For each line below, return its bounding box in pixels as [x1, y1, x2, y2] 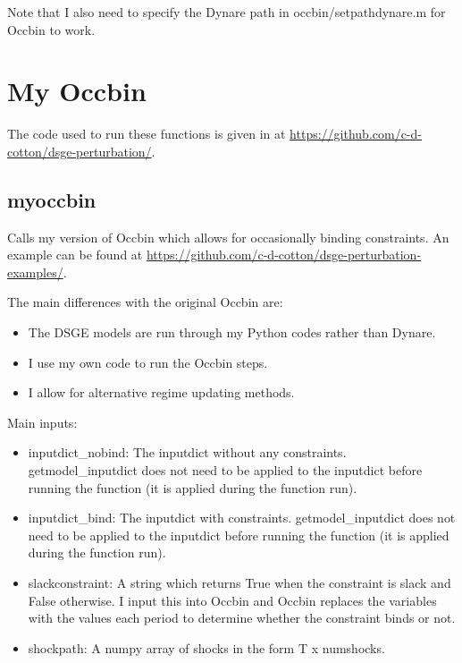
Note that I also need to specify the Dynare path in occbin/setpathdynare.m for [7, 3, 446, 21]
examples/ [7, 262, 63, 281]
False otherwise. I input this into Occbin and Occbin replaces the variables [28, 591, 437, 609]
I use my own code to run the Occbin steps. [28, 353, 268, 371]
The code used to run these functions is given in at [7, 124, 286, 143]
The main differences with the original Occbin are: [7, 293, 283, 311]
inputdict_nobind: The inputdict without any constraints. [28, 443, 347, 462]
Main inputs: [7, 412, 78, 431]
